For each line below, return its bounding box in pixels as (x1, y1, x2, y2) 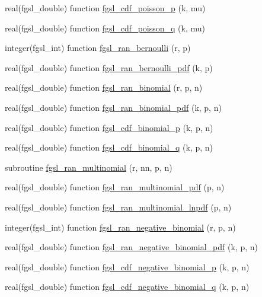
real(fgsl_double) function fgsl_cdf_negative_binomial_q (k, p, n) (5, 280, 250, 293)
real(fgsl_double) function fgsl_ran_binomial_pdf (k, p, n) (5, 101, 222, 113)
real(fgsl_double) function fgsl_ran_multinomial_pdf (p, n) (5, 181, 225, 193)
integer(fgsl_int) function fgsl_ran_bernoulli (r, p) (5, 41, 191, 54)
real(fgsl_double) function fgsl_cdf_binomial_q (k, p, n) (5, 141, 213, 154)
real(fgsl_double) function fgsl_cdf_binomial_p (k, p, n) (5, 121, 213, 133)
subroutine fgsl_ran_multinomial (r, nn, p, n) (5, 161, 172, 173)
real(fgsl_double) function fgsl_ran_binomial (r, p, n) (5, 81, 203, 94)
